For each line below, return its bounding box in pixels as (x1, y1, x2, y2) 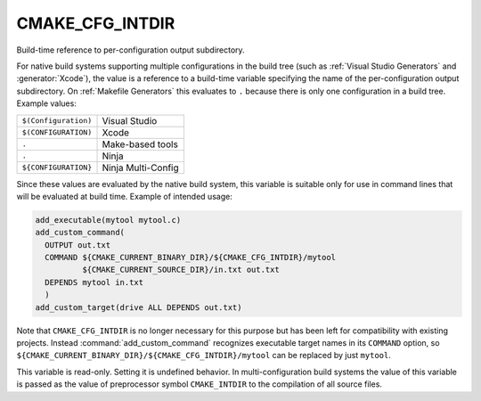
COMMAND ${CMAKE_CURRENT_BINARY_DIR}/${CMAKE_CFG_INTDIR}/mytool (45, 252, 337, 263)
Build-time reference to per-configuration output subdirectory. (16, 45, 245, 55)
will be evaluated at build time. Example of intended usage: (16, 191, 233, 201)
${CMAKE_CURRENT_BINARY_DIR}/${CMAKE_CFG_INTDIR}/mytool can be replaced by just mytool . (16, 350, 391, 361)
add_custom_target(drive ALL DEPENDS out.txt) (35, 302, 242, 312)
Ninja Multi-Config (102, 161, 180, 174)
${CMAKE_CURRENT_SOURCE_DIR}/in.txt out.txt (81, 265, 280, 275)
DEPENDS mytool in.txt (45, 277, 144, 287)
